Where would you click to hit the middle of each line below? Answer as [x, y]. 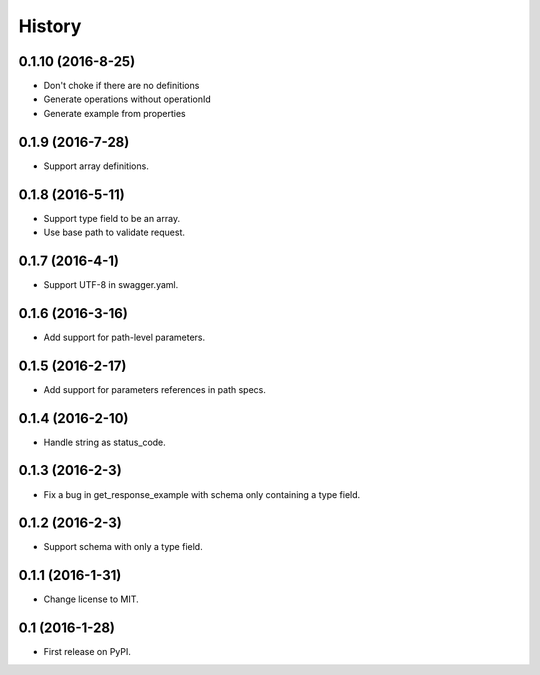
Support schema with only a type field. [123, 547]
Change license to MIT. [91, 599]
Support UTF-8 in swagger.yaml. [111, 284]
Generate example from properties [114, 113]
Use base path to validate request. [114, 232]
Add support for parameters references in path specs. [155, 389]
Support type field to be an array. [111, 218]
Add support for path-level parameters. [124, 337]
